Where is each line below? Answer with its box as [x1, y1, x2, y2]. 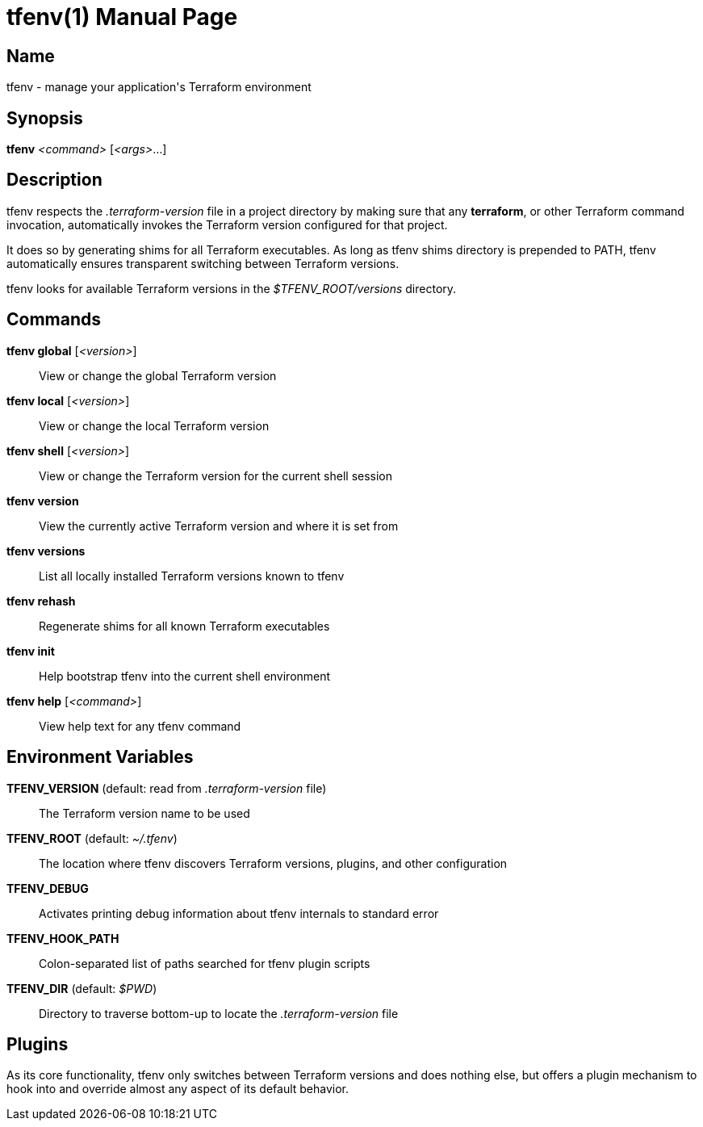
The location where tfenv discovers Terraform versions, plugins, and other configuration [39, 856, 508, 870]
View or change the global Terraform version [39, 368, 277, 383]
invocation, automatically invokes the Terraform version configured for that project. [6, 217, 448, 232]
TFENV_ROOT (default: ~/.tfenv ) [6, 831, 178, 845]
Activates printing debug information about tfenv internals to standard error [39, 906, 439, 920]
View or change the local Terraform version [39, 418, 270, 433]
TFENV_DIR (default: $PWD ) [6, 981, 157, 995]
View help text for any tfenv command [39, 719, 241, 733]
